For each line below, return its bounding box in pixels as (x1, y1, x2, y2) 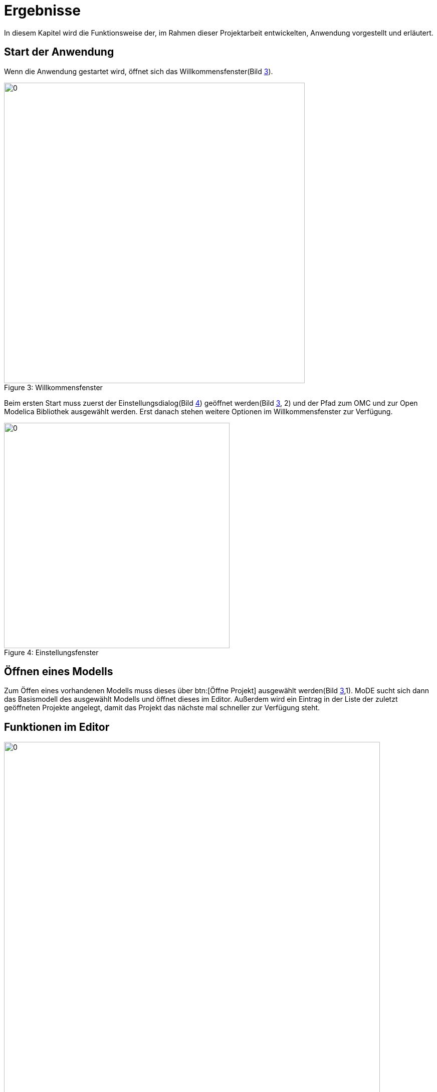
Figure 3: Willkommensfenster (4, 383, 103, 392)
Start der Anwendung (4, 46, 114, 59)
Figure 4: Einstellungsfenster (4, 648, 99, 657)
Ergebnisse (4, 2, 81, 19)
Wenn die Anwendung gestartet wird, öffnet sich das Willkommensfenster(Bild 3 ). (4, 67, 273, 76)
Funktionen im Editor (4, 720, 110, 733)
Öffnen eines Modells (4, 665, 113, 678)
